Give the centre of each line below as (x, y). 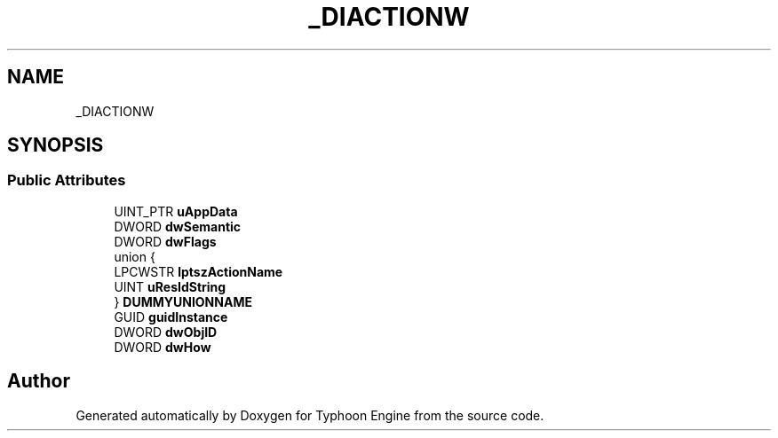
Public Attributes (67, 180)
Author (39, 381)
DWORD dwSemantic (178, 226)
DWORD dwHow (163, 347)
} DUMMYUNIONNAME (183, 301)
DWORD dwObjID (166, 332)
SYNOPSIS (56, 145)
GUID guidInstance (171, 317)
